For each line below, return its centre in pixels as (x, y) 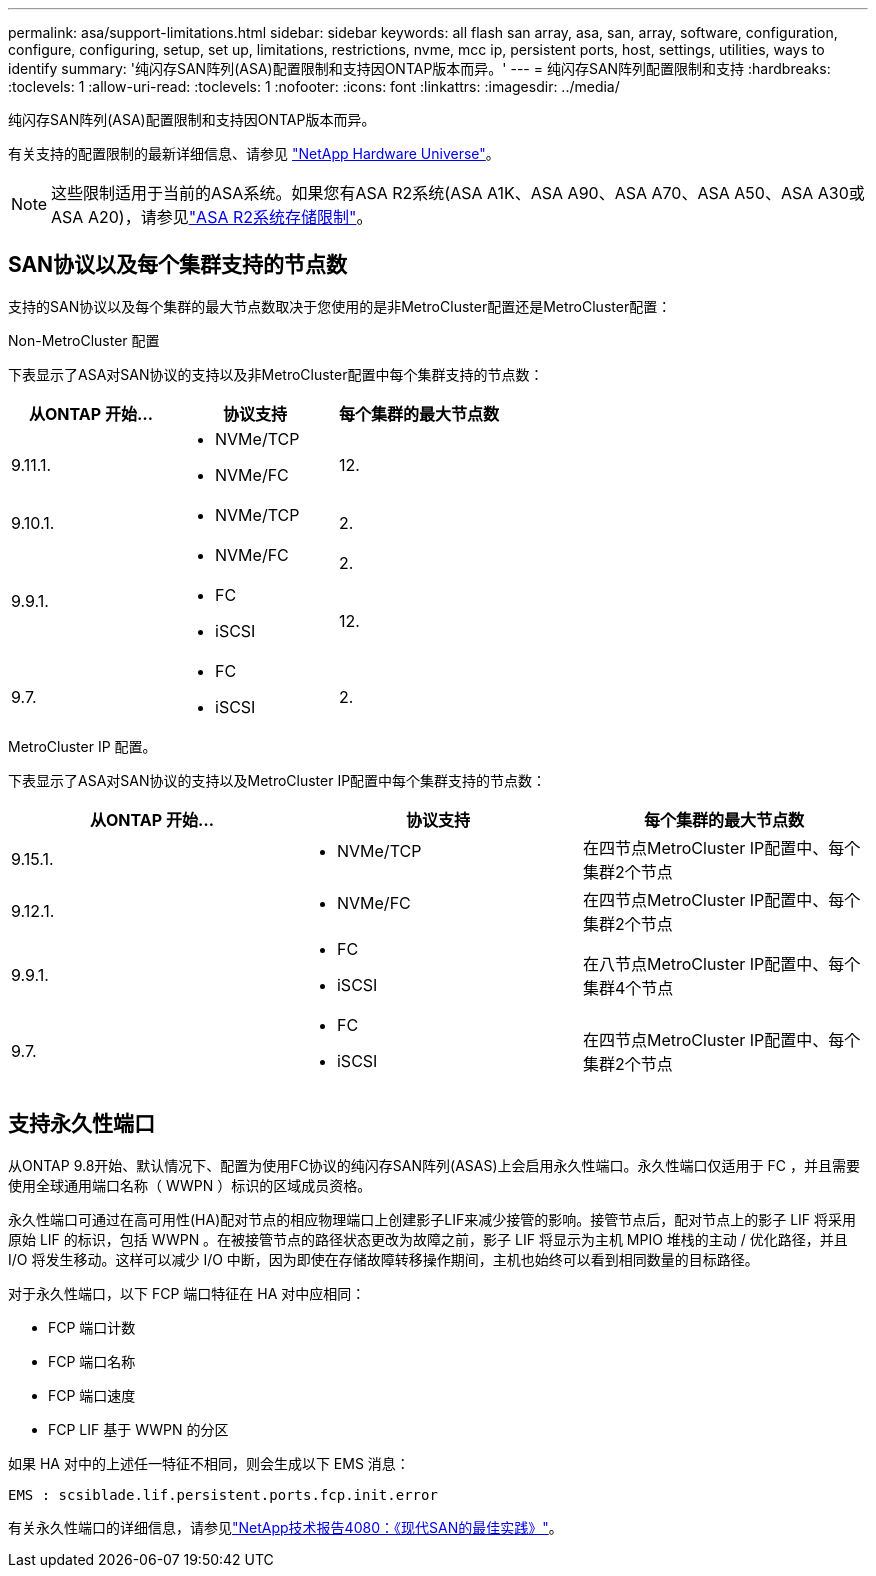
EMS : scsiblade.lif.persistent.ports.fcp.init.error (223, 1494)
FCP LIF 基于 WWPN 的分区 (138, 1429)
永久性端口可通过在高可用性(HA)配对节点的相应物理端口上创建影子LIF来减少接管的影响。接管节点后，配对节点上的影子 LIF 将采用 (432, 1219)
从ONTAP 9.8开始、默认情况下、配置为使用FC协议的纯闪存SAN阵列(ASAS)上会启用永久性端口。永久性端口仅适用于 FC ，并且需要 (434, 1165)
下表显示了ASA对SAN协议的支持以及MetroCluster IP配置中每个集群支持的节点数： (277, 780)
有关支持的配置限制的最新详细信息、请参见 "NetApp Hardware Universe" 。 (254, 153)
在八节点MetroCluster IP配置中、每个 (721, 963)
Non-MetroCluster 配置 (84, 340)
